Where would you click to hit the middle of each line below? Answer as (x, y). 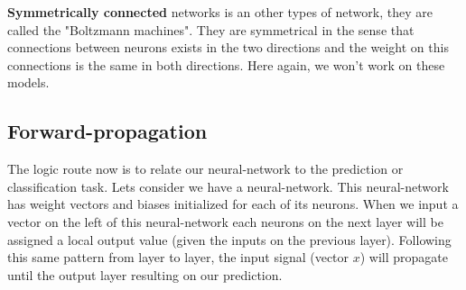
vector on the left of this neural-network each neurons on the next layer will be (225, 221)
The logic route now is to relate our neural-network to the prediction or (205, 169)
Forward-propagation (107, 131)
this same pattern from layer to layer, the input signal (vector (178, 257)
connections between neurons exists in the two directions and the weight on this (228, 47)
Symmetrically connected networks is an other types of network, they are (220, 12)
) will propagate (404, 257)
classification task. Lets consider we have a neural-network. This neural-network (228, 186)
